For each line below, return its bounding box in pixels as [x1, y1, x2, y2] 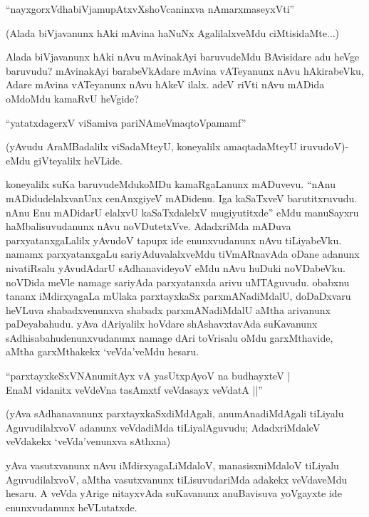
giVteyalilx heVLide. [33, 152, 123, 167]
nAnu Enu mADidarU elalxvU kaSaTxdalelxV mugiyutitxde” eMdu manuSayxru [6, 204, 359, 219]
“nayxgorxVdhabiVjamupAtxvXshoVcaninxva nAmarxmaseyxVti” [6, 1, 295, 16]
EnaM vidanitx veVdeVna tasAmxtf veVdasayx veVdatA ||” [6, 382, 263, 397]
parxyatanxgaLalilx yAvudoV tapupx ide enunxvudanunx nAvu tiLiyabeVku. [6, 232, 342, 247]
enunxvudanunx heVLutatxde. [6, 499, 137, 514]
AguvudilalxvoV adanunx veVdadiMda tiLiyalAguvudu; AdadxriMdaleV [6, 419, 321, 434]
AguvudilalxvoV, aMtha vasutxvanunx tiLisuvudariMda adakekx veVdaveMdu [6, 471, 348, 486]
